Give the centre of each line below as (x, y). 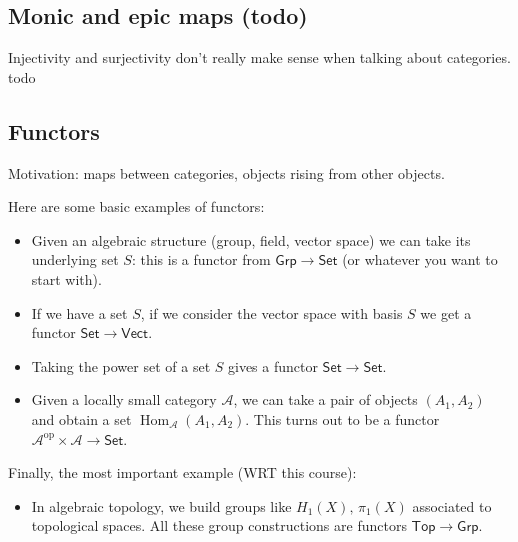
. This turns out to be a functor (342, 418)
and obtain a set (81, 418)
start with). (66, 278)
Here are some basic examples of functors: (136, 206)
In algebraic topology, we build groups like (161, 505)
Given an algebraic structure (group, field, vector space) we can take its (251, 239)
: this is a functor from (201, 259)
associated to (452, 505)
